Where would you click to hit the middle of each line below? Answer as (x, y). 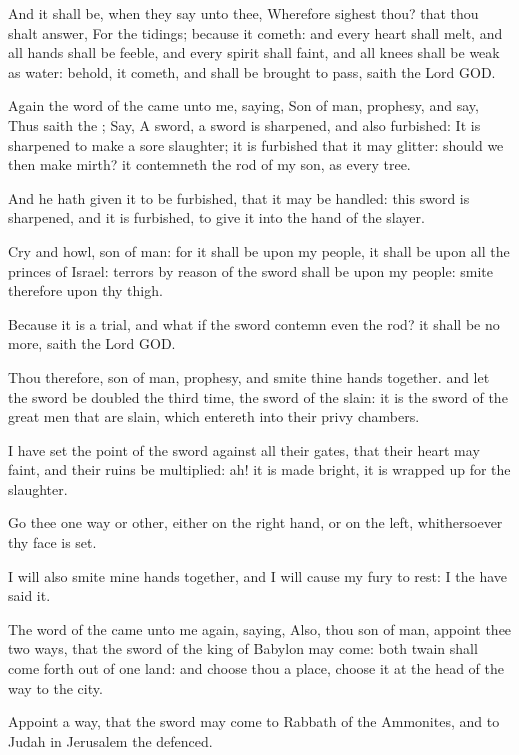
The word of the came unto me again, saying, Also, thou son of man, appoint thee (260, 628)
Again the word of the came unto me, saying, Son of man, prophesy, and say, (243, 105)
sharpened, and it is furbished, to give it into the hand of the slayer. (216, 217)
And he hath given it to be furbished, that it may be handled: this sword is (239, 197)
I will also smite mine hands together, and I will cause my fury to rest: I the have (258, 575)
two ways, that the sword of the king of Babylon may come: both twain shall (243, 648)
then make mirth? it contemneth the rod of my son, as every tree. (209, 164)
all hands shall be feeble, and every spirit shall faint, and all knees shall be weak (254, 52)
